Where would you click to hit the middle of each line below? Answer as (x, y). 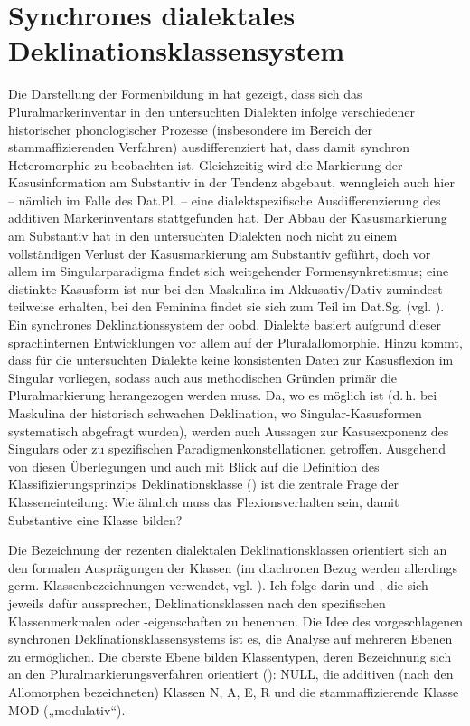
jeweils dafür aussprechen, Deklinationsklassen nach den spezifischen (197, 602)
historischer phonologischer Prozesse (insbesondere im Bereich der (190, 129)
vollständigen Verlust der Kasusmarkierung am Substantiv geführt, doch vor (220, 253)
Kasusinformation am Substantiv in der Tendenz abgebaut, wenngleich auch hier (231, 182)
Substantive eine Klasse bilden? (95, 519)
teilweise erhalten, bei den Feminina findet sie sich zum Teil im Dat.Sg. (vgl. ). (226, 306)
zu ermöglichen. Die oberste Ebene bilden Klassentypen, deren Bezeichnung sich (230, 656)
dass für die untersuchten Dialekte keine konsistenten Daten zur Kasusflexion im (231, 360)
